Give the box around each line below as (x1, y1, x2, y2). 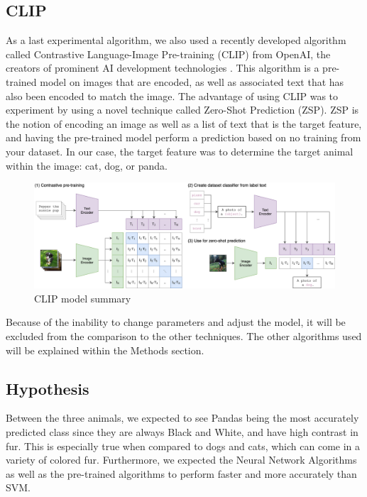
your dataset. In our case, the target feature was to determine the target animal (6, 143, 354, 158)
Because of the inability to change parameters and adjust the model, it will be (6, 315, 346, 329)
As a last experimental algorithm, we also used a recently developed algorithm (6, 33, 346, 48)
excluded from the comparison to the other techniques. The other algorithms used (6, 328, 362, 343)
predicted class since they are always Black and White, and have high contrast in (6, 424, 358, 439)
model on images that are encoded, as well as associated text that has (40, 74, 344, 89)
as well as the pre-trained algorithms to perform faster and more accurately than (6, 466, 357, 481)
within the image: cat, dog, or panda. (6, 158, 168, 173)
